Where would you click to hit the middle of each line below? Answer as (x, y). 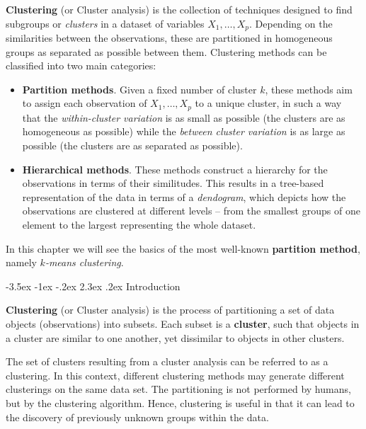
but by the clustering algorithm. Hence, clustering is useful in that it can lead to (180, 402)
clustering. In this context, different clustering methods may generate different (175, 375)
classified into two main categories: (81, 65)
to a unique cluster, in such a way (268, 103)
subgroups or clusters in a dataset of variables (105, 23)
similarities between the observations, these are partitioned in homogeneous (169, 38)
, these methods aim (309, 89)
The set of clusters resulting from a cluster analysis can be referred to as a (167, 361)
